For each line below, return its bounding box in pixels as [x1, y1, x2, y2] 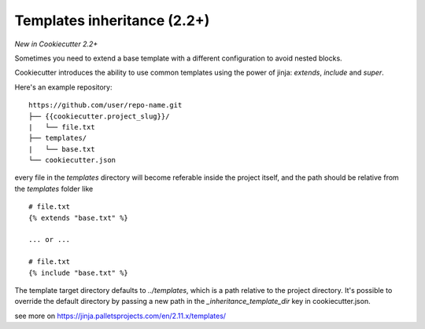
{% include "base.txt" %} [28, 268, 129, 277]
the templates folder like [14, 184, 94, 193]
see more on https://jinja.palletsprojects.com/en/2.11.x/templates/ [14, 311, 227, 320]
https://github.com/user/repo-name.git [28, 101, 183, 110]
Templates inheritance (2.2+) [14, 12, 210, 29]
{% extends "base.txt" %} [28, 213, 129, 222]
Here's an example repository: [14, 82, 113, 92]
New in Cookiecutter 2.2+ [14, 39, 98, 49]
